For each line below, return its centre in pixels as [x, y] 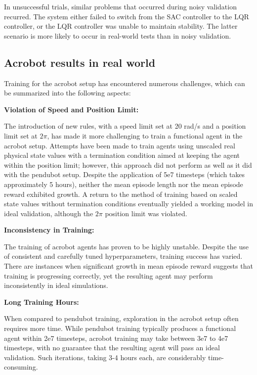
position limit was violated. [146, 213]
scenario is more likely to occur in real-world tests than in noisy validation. [118, 35]
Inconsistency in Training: [49, 230]
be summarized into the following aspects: [67, 93]
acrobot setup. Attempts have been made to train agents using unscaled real [120, 145]
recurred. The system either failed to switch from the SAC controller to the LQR [127, 16]
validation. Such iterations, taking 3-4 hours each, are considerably [105, 357]
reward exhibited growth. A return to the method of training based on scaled [121, 194]
